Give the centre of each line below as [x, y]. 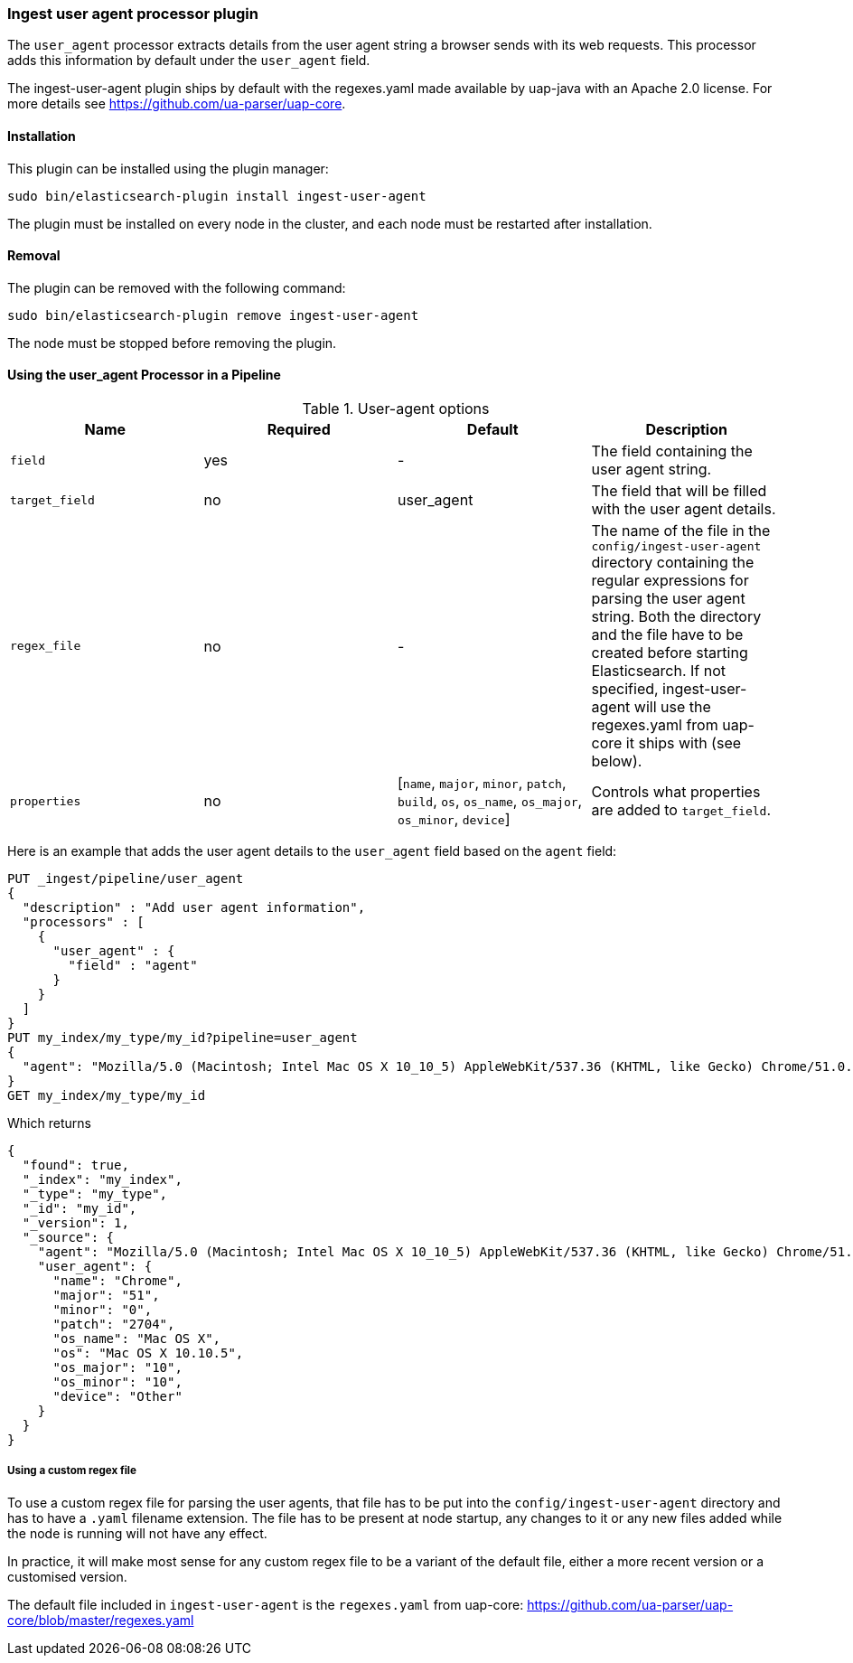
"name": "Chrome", [117, 1281]
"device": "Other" [117, 1397]
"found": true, [75, 1165]
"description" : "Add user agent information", [194, 908]
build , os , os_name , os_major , [490, 801]
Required [299, 430]
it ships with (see [684, 743]
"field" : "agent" [133, 966]
